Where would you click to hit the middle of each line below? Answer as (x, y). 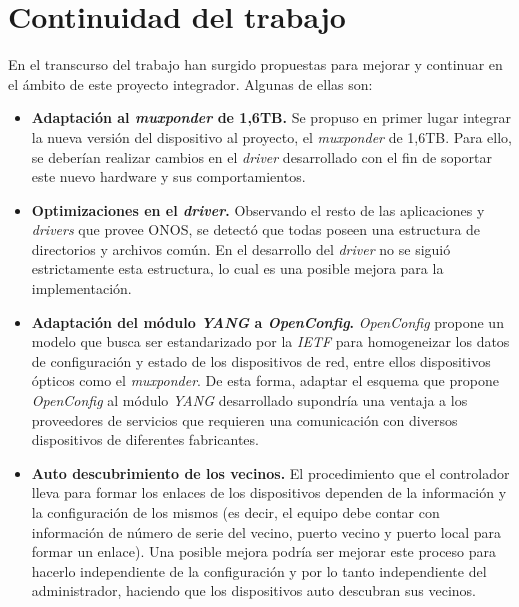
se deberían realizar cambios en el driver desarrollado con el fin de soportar (262, 156)
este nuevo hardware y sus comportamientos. (168, 176)
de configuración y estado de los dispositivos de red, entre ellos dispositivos (261, 360)
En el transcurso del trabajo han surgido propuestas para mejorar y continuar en (255, 64)
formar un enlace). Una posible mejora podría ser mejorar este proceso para (264, 551)
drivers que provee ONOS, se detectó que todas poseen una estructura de (256, 229)
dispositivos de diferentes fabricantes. (145, 439)
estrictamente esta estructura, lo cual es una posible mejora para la (237, 268)
